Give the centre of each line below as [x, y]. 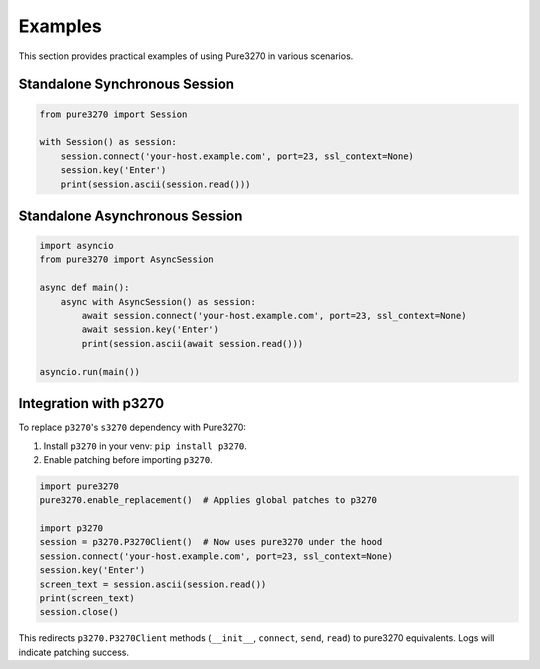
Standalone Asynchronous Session [130, 215]
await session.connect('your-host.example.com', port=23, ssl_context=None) [274, 316]
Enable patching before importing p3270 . [128, 459]
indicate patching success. [74, 652]
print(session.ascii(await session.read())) [192, 343]
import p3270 [71, 528]
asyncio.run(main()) [89, 371]
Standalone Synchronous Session [126, 84]
